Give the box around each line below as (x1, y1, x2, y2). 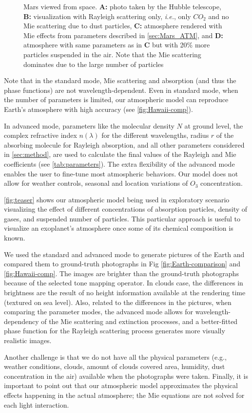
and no (208, 11, 229, 21)
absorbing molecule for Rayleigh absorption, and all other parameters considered (4, 139, 245, 150)
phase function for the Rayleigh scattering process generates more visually (4, 326, 225, 336)
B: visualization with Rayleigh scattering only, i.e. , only (23, 11, 191, 21)
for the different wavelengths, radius (101, 130, 209, 140)
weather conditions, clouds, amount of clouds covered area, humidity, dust (4, 361, 225, 371)
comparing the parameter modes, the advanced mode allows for (4, 306, 194, 317)
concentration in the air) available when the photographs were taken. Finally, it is (4, 370, 249, 381)
